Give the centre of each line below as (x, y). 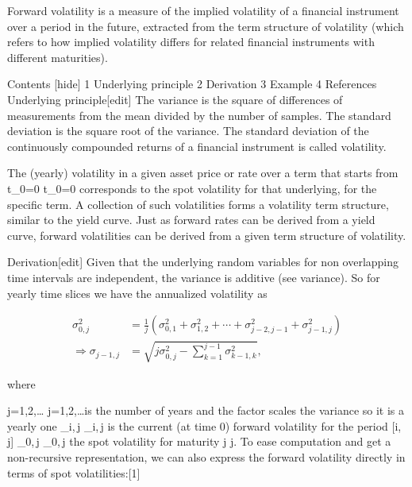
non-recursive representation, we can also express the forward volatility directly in (206, 457)
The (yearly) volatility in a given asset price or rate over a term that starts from (203, 173)
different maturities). (58, 57)
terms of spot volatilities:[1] (74, 472)
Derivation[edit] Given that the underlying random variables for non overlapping (203, 262)
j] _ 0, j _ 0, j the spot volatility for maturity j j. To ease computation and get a (199, 441)
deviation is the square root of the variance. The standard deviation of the (188, 131)
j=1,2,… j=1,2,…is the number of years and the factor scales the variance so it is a (206, 410)
